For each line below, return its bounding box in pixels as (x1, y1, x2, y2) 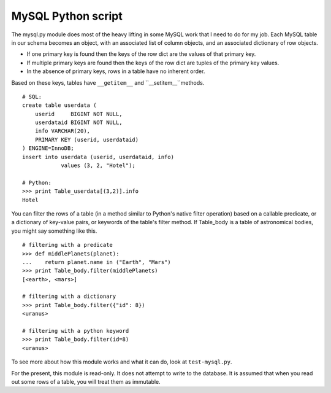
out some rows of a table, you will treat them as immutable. (11, 378, 161, 385)
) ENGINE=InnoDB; (22, 145, 74, 152)
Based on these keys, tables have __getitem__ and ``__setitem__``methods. (11, 79, 205, 86)
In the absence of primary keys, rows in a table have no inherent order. (26, 68, 205, 75)
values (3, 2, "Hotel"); (61, 162, 136, 169)
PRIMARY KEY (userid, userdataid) (34, 136, 139, 143)
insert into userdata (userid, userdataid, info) (22, 154, 175, 160)
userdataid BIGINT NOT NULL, (34, 119, 123, 126)
